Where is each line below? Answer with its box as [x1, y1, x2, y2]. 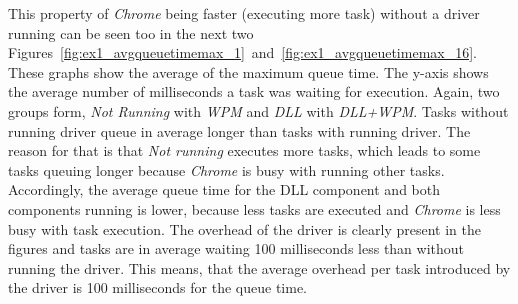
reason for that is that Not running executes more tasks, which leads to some [8, 140, 481, 161]
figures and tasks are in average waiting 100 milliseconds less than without [8, 238, 465, 259]
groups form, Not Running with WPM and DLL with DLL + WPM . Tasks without [8, 100, 509, 121]
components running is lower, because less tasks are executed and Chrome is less [8, 198, 501, 219]
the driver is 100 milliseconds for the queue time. [8, 277, 307, 298]
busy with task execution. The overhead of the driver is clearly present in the [8, 218, 481, 239]
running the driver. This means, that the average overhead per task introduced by [8, 257, 511, 278]
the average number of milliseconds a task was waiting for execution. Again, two [8, 81, 500, 102]
